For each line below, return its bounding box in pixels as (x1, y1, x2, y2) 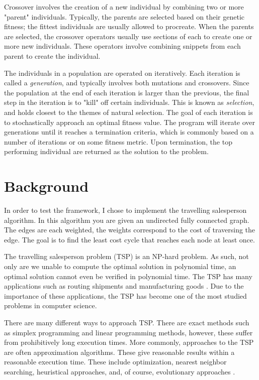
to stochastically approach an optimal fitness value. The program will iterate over (4, 116, 255, 127)
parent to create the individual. (4, 50, 101, 61)
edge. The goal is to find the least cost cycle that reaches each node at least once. (4, 234, 255, 244)
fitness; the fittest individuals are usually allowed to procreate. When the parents (4, 21, 254, 32)
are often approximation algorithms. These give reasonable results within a (4, 346, 235, 357)
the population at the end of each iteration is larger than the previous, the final (4, 87, 249, 97)
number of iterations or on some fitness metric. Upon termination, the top (4, 136, 232, 147)
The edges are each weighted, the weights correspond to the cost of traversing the (4, 224, 255, 235)
